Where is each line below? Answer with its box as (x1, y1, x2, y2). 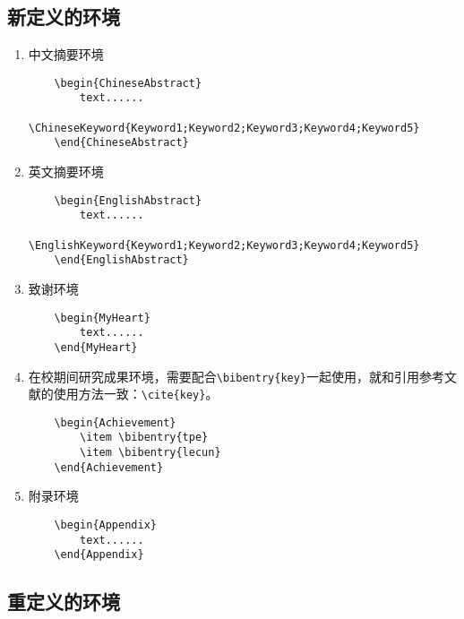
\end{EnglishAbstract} (54, 254, 189, 267)
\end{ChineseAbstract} (54, 136, 189, 150)
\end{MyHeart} (54, 340, 138, 354)
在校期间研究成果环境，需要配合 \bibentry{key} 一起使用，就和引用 (28, 366, 420, 385)
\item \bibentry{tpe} (80, 431, 209, 444)
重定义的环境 (7, 588, 120, 615)
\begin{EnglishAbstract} (54, 193, 202, 207)
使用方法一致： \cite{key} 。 (53, 384, 219, 403)
